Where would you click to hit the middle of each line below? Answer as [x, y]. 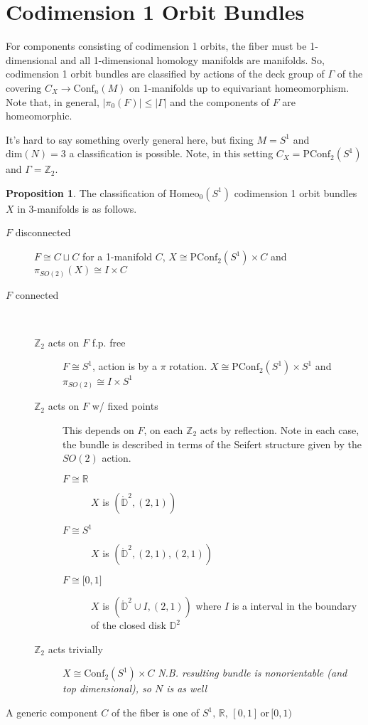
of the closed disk [129, 625]
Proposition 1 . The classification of [86, 192]
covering [24, 87]
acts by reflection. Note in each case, [280, 429]
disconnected [43, 232]
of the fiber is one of [155, 713]
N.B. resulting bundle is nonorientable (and [253, 673]
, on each [163, 429]
